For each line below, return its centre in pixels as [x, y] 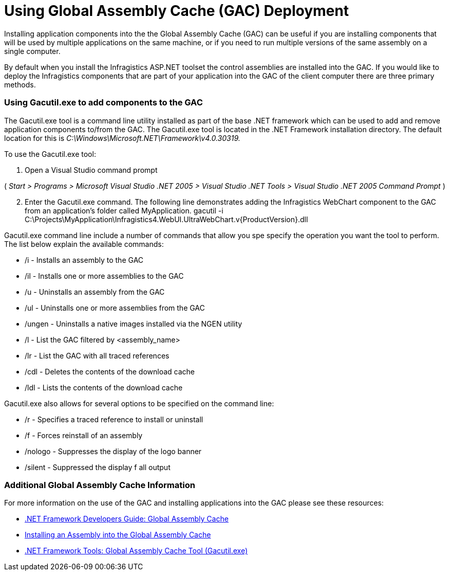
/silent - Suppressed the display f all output [98, 467]
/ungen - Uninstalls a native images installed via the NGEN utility [134, 324]
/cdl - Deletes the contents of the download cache [110, 371]
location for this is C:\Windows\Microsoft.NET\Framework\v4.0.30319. [122, 138]
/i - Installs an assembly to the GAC [84, 260]
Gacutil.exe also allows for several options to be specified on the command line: [139, 403]
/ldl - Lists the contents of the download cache [104, 387]
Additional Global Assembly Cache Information [100, 485]
